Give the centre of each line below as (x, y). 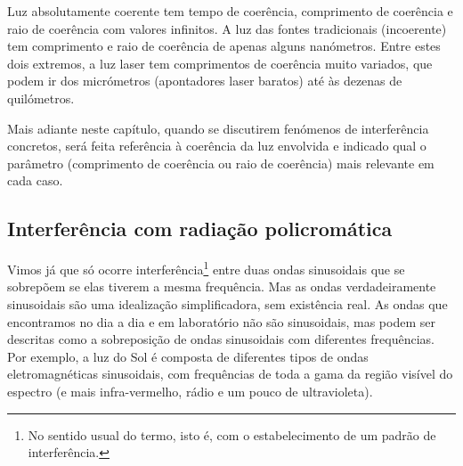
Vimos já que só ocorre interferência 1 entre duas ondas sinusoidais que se (206, 268)
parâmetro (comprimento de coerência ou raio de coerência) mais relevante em (221, 163)
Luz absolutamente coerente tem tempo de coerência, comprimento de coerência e (230, 11)
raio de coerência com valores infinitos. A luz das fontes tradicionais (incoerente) (227, 28)
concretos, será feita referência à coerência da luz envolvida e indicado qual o (217, 146)
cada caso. (35, 180)
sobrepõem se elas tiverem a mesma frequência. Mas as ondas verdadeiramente (222, 286)
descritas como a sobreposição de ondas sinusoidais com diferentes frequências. (221, 339)
